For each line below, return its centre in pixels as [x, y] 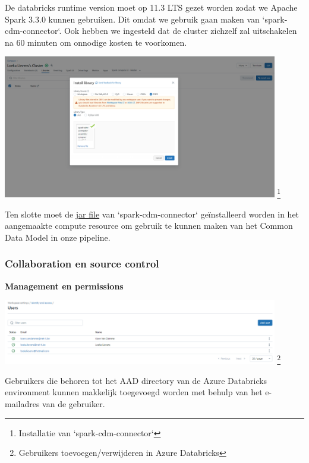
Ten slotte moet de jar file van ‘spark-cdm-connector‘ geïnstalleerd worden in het [152, 214]
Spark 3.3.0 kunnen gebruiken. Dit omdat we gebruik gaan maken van [132, 19]
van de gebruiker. [74, 404]
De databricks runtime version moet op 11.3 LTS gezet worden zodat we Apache [151, 7]
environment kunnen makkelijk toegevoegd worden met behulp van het [134, 392]
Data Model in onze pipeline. [58, 237]
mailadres [22, 404]
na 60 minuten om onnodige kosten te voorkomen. [96, 42]
